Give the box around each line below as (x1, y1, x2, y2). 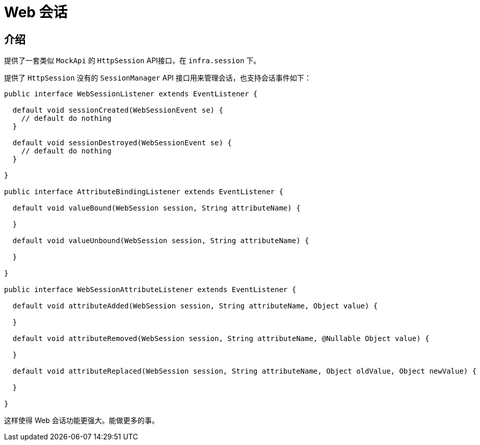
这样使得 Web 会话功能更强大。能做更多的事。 (4, 416, 159, 425)
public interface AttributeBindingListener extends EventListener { (4, 188, 283, 196)
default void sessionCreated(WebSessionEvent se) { (12, 106, 223, 115)
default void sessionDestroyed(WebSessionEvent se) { (12, 139, 232, 147)
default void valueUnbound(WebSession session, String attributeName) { (12, 237, 309, 245)
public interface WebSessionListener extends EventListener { (4, 90, 258, 98)
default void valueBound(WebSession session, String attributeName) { (12, 204, 301, 213)
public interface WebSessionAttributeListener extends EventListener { (4, 285, 297, 294)
